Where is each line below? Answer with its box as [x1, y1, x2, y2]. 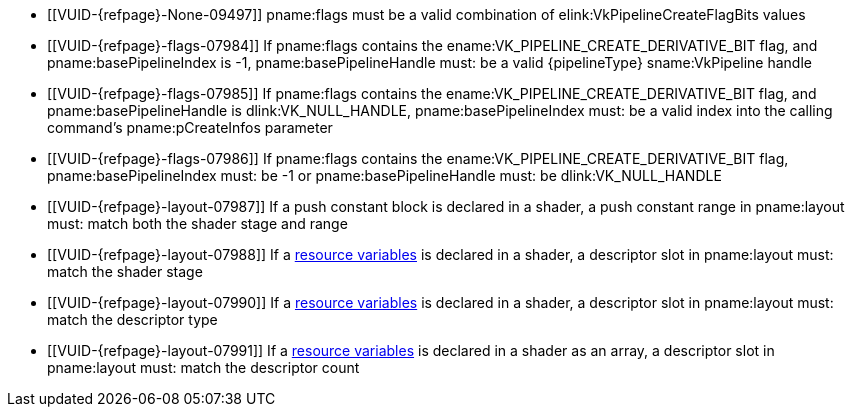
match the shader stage [47, 263, 203, 280]
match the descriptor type [47, 311, 218, 328]
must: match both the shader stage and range [47, 215, 348, 232]
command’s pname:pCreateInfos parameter [47, 119, 333, 136]
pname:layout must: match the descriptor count [47, 359, 360, 376]
